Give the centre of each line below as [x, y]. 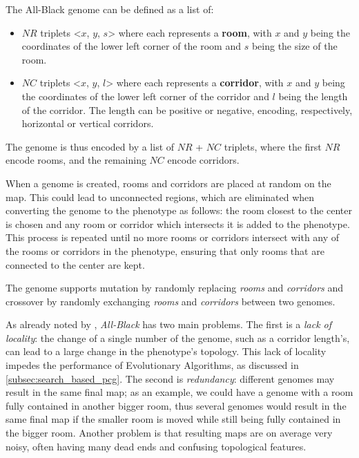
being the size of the [294, 46]
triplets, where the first [273, 146]
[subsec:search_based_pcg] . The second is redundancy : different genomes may [170, 378]
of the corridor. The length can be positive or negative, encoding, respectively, [187, 109]
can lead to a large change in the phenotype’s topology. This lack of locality [166, 351]
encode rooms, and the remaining [76, 160]
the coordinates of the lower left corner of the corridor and [145, 96]
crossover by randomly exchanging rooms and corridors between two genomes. [171, 301]
